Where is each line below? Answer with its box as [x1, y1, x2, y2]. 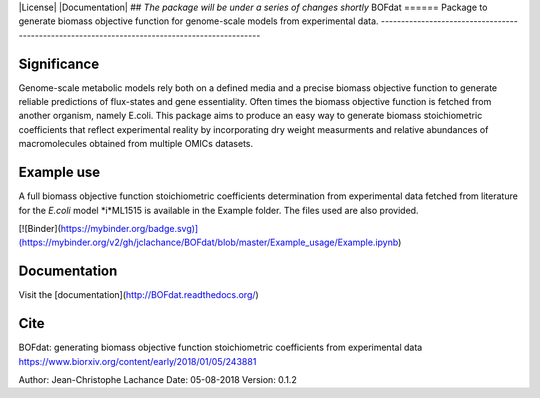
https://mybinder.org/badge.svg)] [60, 222, 199, 234]
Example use [18, 164, 101, 181]
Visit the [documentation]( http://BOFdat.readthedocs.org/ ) [18, 289, 259, 301]
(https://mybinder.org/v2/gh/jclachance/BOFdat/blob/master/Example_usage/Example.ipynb [18, 236, 399, 249]
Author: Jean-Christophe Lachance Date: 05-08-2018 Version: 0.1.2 [18, 373, 297, 385]
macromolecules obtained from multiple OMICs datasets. [18, 138, 254, 150]
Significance [18, 55, 100, 72]
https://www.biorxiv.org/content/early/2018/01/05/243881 [18, 355, 257, 367]
